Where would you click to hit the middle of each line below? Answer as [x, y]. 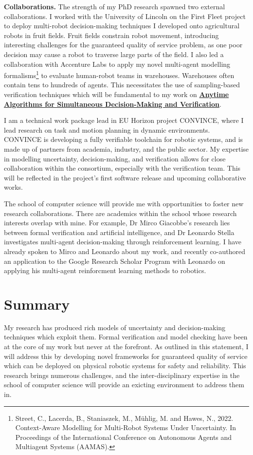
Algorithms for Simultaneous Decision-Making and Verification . [113, 104]
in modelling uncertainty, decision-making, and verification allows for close [115, 158]
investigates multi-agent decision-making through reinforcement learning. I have [123, 242]
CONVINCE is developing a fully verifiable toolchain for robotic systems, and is [124, 139]
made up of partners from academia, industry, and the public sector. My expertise [126, 148]
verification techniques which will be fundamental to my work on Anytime [117, 94]
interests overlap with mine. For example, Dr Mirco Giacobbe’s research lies [117, 223]
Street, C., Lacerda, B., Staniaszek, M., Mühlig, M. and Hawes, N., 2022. [124, 418]
